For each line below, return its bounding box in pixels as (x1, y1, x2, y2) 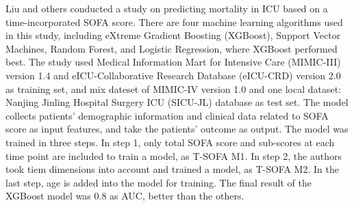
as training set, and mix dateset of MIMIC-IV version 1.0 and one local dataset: (5, 81, 342, 96)
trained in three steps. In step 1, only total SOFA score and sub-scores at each (5, 135, 335, 149)
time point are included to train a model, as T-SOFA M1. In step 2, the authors (5, 148, 342, 163)
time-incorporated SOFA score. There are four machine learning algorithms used (5, 14, 343, 29)
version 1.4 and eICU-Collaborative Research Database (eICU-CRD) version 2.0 (5, 68, 341, 82)
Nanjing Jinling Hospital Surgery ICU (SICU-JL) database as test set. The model (5, 95, 349, 109)
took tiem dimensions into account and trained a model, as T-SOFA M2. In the (5, 162, 339, 176)
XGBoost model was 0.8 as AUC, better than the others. (5, 189, 244, 203)
